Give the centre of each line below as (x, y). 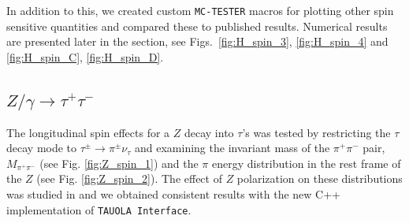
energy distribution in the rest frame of (306, 163)
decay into (209, 132)
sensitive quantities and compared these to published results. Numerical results (197, 26)
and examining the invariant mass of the (232, 148)
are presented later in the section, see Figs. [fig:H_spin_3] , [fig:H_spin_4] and (197, 41)
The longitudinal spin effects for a (88, 132)
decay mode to (42, 148)
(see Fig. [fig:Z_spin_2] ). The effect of (129, 178)
